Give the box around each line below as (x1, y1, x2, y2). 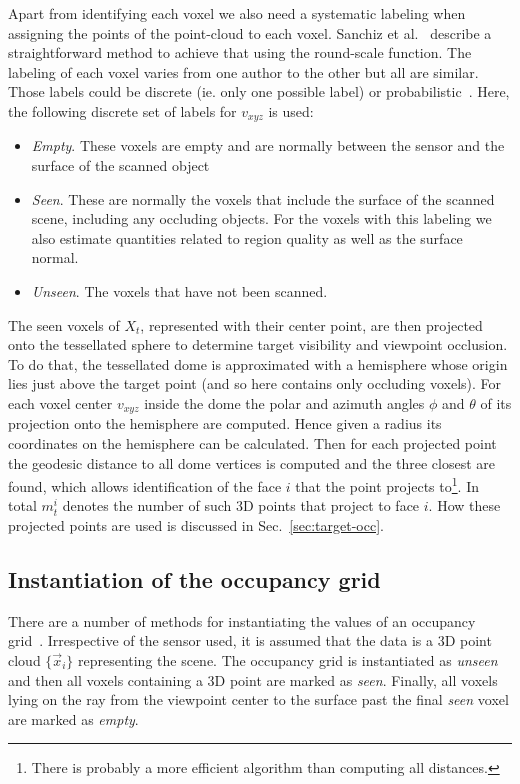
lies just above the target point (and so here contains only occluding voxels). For (8, 373, 502, 394)
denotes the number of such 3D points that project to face (62, 495, 420, 516)
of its (480, 392, 512, 413)
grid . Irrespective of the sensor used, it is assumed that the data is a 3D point (8, 630, 492, 651)
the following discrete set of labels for (8, 100, 237, 121)
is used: (268, 100, 314, 121)
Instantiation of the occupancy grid (8, 564, 381, 595)
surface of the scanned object (31, 155, 210, 176)
